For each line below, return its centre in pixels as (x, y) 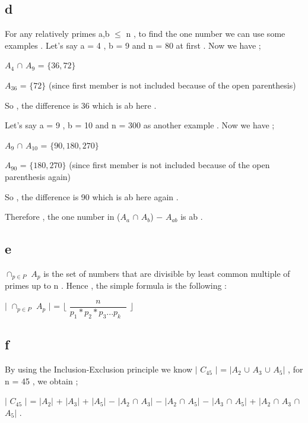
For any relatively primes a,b (57, 34)
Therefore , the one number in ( (63, 217)
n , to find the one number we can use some (206, 34)
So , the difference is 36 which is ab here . (81, 105)
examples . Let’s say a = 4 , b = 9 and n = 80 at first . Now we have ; (133, 45)
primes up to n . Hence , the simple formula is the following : (116, 285)
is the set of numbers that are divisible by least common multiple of (167, 273)
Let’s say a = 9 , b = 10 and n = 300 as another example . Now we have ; (140, 125)
